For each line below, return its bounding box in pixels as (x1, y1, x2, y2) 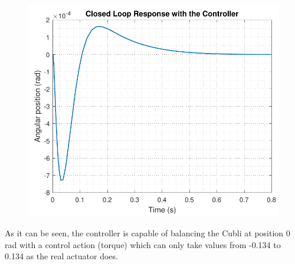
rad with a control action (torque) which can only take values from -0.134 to (5, 238, 281, 250)
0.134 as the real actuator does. (5, 250, 118, 262)
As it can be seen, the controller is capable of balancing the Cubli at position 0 (5, 227, 290, 239)
